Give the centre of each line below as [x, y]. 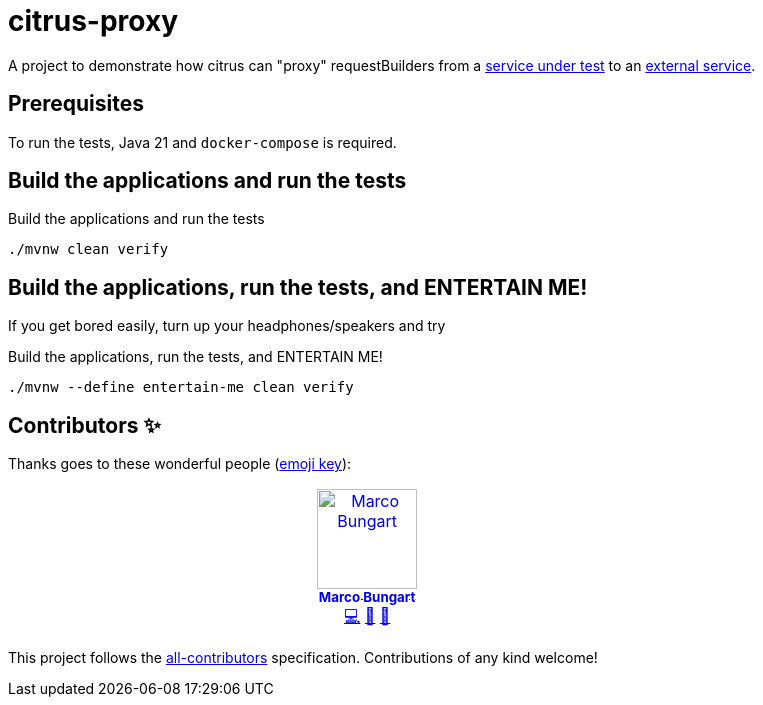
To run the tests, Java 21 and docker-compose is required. [202, 142]
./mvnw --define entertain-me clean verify [181, 387]
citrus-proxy [93, 21]
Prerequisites [76, 104]
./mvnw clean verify [88, 249]
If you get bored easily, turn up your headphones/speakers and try [227, 326]
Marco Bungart [367, 597]
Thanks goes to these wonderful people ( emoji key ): [180, 464]
